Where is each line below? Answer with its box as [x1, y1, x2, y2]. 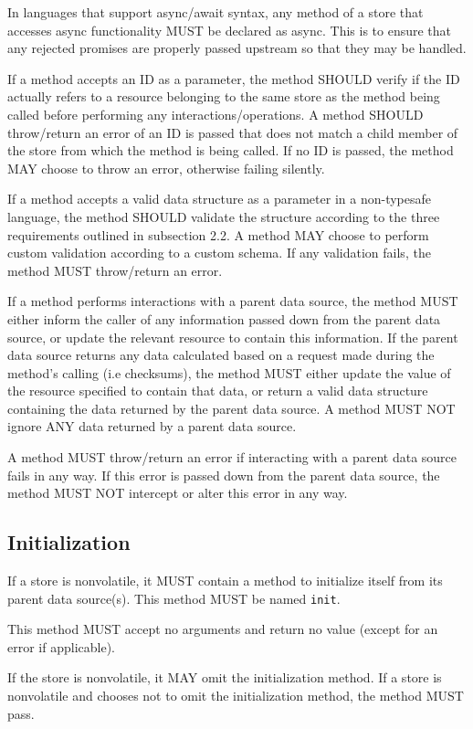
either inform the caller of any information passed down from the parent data [7, 309, 441, 328]
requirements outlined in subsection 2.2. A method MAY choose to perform [7, 225, 429, 244]
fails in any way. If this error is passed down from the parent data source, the [7, 465, 440, 484]
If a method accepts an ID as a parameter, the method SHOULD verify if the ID [7, 69, 460, 88]
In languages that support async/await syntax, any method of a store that [7, 3, 424, 21]
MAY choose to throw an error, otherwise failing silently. [7, 158, 325, 177]
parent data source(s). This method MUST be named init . [7, 588, 341, 607]
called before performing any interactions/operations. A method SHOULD [7, 104, 424, 123]
